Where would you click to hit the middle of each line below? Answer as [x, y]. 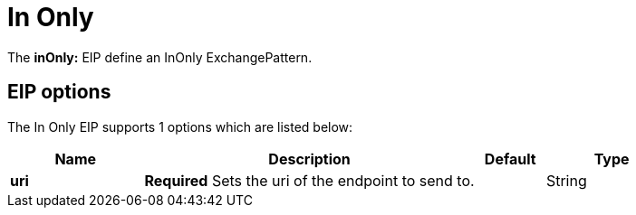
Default [510, 159]
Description [309, 159]
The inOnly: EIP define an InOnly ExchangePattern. [160, 57]
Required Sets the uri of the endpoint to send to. [309, 180]
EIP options [59, 92]
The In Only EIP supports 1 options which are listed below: [180, 126]
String [566, 180]
